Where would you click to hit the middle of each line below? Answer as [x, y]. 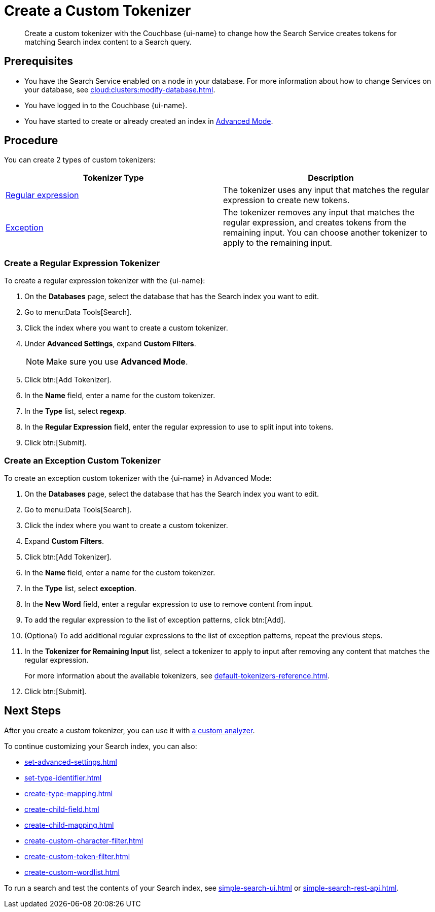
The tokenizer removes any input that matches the [319, 213]
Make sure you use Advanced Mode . [117, 362]
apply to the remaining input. [278, 243]
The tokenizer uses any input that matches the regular [326, 190]
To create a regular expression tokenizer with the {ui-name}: [105, 281]
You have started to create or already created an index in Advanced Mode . [149, 121]
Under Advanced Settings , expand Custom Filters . [110, 344]
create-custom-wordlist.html [72, 872]
